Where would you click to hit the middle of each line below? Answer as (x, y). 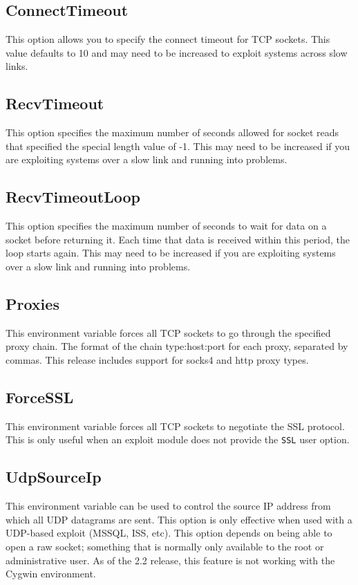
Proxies (32, 303)
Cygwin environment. (51, 574)
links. (17, 66)
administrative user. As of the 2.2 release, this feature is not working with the (170, 560)
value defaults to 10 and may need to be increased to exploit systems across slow (177, 52)
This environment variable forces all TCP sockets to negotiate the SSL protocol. (175, 426)
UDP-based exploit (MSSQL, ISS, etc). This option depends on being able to (169, 533)
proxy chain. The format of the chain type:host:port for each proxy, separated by (177, 346)
